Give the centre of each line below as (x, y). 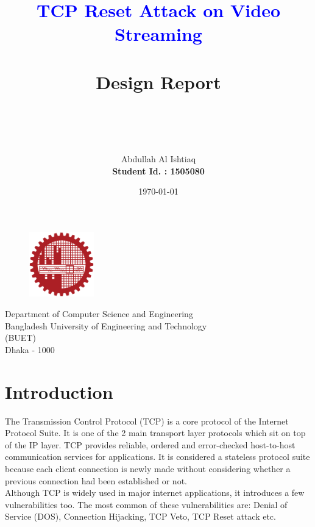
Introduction (59, 391)
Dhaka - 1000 (30, 349)
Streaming (158, 34)
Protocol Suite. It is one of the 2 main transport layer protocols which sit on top (155, 433)
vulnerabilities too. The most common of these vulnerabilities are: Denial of (146, 504)
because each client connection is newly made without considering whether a (148, 468)
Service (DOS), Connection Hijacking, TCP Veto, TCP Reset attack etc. (140, 516)
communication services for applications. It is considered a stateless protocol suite (157, 457)
